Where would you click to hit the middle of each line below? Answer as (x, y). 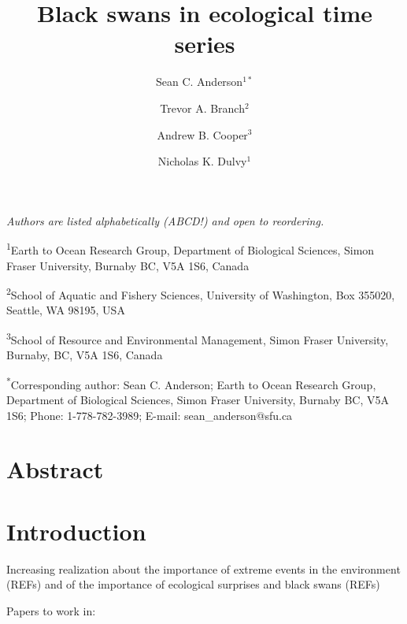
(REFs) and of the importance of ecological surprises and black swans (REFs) (193, 584)
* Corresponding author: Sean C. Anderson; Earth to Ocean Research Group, (191, 383)
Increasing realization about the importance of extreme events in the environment (203, 568)
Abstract (55, 469)
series (205, 44)
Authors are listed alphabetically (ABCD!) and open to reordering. (165, 220)
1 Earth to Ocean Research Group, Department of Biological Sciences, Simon (191, 249)
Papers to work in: (51, 610)
